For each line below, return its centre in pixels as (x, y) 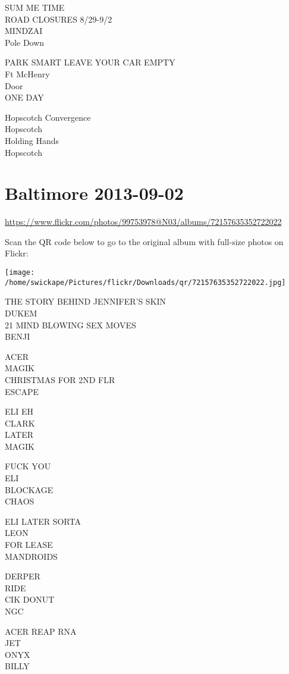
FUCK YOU (28, 466)
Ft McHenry (27, 73)
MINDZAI (24, 31)
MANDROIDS (31, 556)
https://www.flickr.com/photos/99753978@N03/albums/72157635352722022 (143, 222)
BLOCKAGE (29, 489)
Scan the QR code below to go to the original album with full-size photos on (144, 241)
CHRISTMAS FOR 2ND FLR (60, 379)
